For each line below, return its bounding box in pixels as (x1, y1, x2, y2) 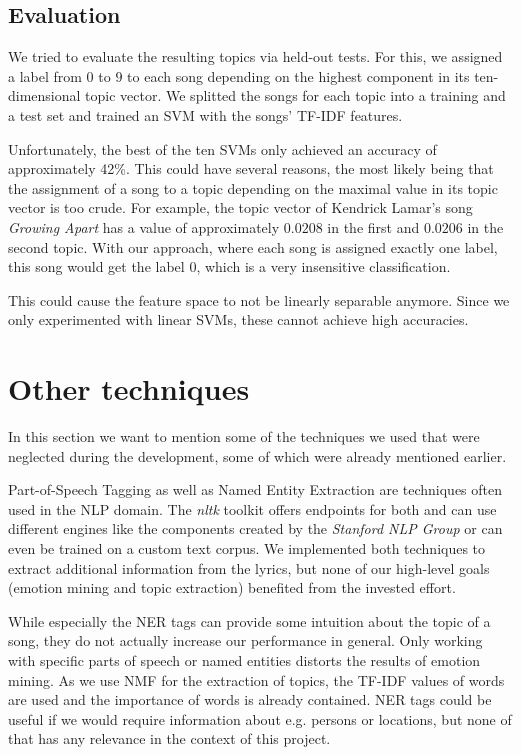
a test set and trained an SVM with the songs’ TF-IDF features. (8, 104, 403, 125)
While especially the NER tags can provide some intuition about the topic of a (8, 610, 491, 631)
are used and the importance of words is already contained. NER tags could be (8, 689, 492, 710)
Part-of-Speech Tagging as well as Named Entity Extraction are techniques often (8, 479, 503, 500)
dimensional (8, 85, 81, 106)
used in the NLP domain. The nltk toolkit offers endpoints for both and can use (8, 498, 497, 519)
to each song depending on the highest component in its (127, 65, 470, 86)
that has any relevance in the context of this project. (8, 728, 331, 749)
